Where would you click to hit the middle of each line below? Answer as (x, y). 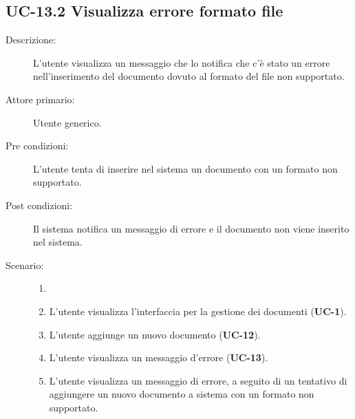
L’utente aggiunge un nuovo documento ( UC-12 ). (155, 334)
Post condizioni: (39, 205)
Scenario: (25, 265)
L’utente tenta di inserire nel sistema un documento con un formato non (185, 168)
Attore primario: (40, 99)
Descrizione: (31, 40)
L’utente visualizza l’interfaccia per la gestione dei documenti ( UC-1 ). (198, 311)
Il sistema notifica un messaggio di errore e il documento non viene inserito (191, 228)
